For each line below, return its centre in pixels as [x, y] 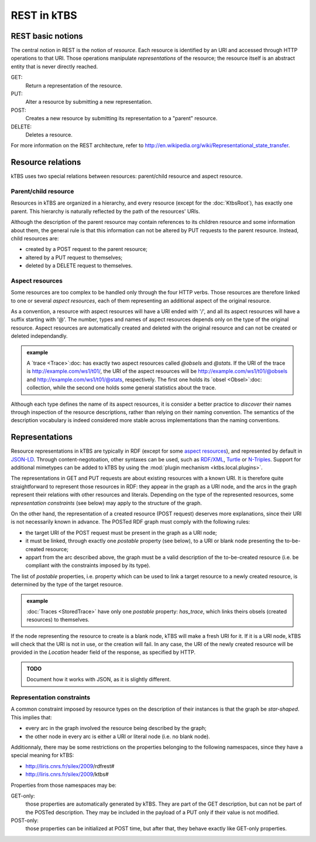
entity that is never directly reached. [54, 66]
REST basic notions [47, 36]
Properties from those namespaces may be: [64, 785]
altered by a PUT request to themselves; [74, 257]
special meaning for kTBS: [42, 755]
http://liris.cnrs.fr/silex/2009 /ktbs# [67, 775]
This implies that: [31, 717]
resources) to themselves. [58, 620]
